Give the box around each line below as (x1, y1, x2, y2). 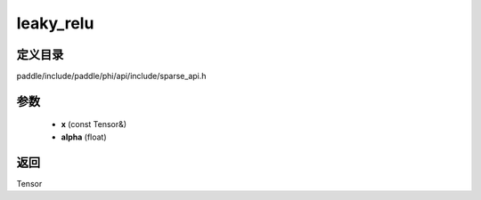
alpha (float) (61, 132, 107, 142)
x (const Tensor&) (61, 119, 127, 130)
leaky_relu (16, 13, 94, 33)
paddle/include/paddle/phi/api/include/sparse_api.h (16, 71, 207, 82)
